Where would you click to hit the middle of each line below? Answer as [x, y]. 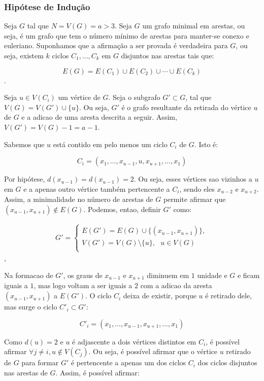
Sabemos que [24, 144]
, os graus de [83, 275]
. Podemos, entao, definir [122, 209]
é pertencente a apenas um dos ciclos [128, 362]
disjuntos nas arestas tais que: [168, 55]
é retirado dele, [229, 296]
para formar [40, 362]
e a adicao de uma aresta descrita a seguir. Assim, [99, 117]
